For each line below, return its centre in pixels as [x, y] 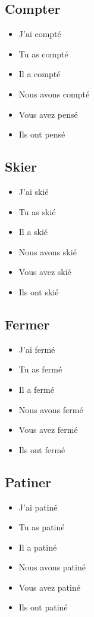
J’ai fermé [37, 349]
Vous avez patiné [49, 587]
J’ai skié [34, 191]
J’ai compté [40, 34]
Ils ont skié [39, 291]
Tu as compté [43, 54]
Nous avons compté [54, 94]
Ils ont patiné [43, 607]
